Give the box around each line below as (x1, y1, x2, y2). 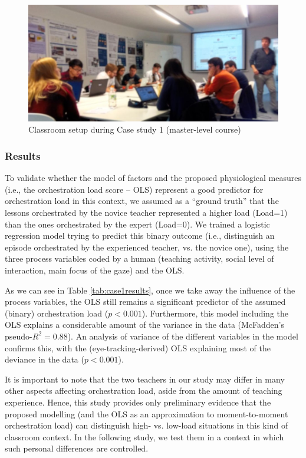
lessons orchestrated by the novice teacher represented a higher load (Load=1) (5, 206, 288, 219)
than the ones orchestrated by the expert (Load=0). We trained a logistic (5, 218, 270, 230)
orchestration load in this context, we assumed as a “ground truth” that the (5, 195, 279, 207)
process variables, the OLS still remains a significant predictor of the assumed (5, 295, 286, 308)
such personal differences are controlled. (5, 442, 149, 454)
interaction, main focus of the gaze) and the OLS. (5, 263, 185, 276)
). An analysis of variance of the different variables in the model (67, 330, 298, 342)
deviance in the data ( (5, 353, 84, 365)
